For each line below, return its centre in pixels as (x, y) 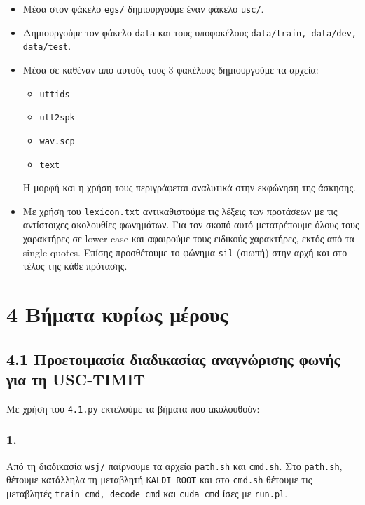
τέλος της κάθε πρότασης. (75, 266)
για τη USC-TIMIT (76, 379)
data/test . (47, 46)
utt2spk (57, 118)
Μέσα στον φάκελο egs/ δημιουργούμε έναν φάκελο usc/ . (143, 8)
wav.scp (57, 141)
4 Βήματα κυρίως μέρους (117, 314)
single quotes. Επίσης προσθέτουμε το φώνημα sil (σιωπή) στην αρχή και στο (185, 252)
